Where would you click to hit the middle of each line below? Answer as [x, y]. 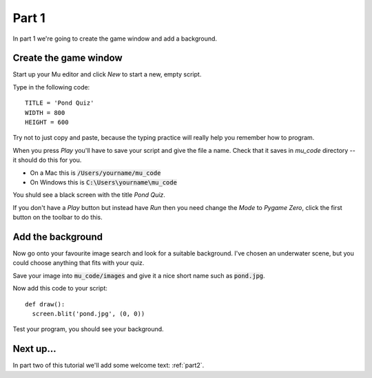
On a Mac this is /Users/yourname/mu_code [95, 173]
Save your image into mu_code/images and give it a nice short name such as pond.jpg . [139, 275]
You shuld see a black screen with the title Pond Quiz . [89, 195]
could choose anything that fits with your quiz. [79, 263]
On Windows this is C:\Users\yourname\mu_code [103, 182]
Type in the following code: [51, 87]
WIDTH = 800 [45, 113]
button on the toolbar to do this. [58, 218]
